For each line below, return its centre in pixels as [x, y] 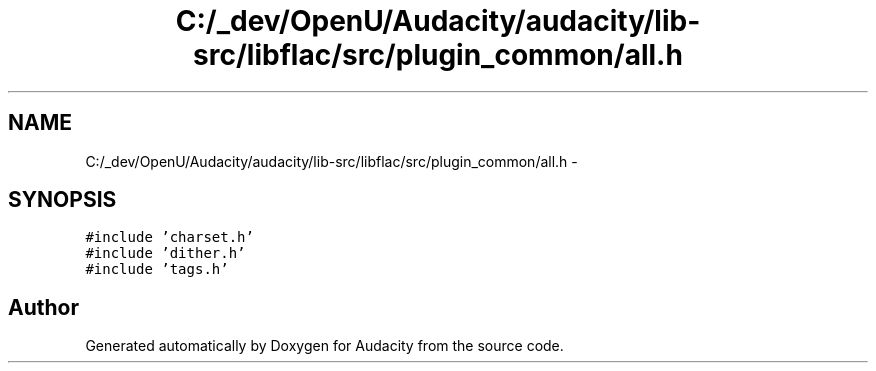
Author [43, 307]
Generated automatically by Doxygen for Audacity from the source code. [324, 346]
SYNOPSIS [62, 200]
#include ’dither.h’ [165, 253]
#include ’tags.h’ [157, 269]
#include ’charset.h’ [169, 237]
